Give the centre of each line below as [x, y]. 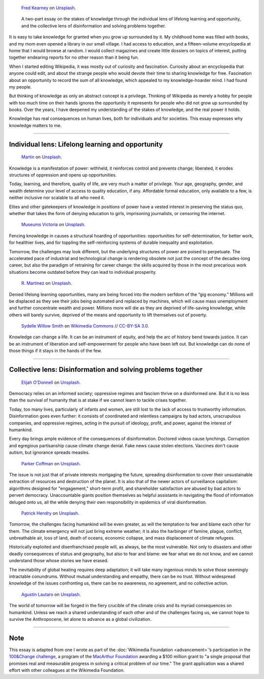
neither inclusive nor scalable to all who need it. [57, 197]
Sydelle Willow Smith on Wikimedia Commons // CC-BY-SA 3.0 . [85, 326]
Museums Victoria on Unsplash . [53, 224]
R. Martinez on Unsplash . [47, 283]
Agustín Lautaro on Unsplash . [51, 594]
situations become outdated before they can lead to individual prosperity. [83, 272]
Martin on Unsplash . [42, 157]
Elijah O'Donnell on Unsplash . [51, 382]
